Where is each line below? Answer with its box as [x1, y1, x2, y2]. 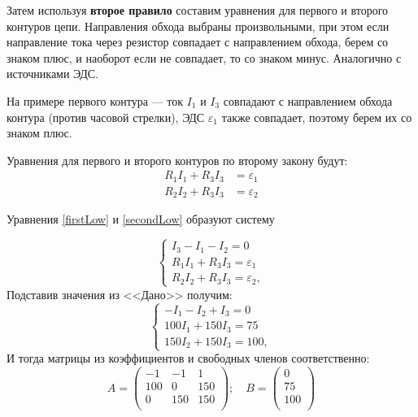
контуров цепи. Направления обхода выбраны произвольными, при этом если [7, 17, 390, 34]
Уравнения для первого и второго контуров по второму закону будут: [7, 151, 348, 168]
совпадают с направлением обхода [223, 92, 393, 109]
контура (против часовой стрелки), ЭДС [7, 108, 205, 125]
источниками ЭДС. [7, 65, 98, 82]
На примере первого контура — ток [7, 92, 183, 109]
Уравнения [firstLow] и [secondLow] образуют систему [7, 211, 275, 228]
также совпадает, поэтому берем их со [221, 108, 412, 125]
